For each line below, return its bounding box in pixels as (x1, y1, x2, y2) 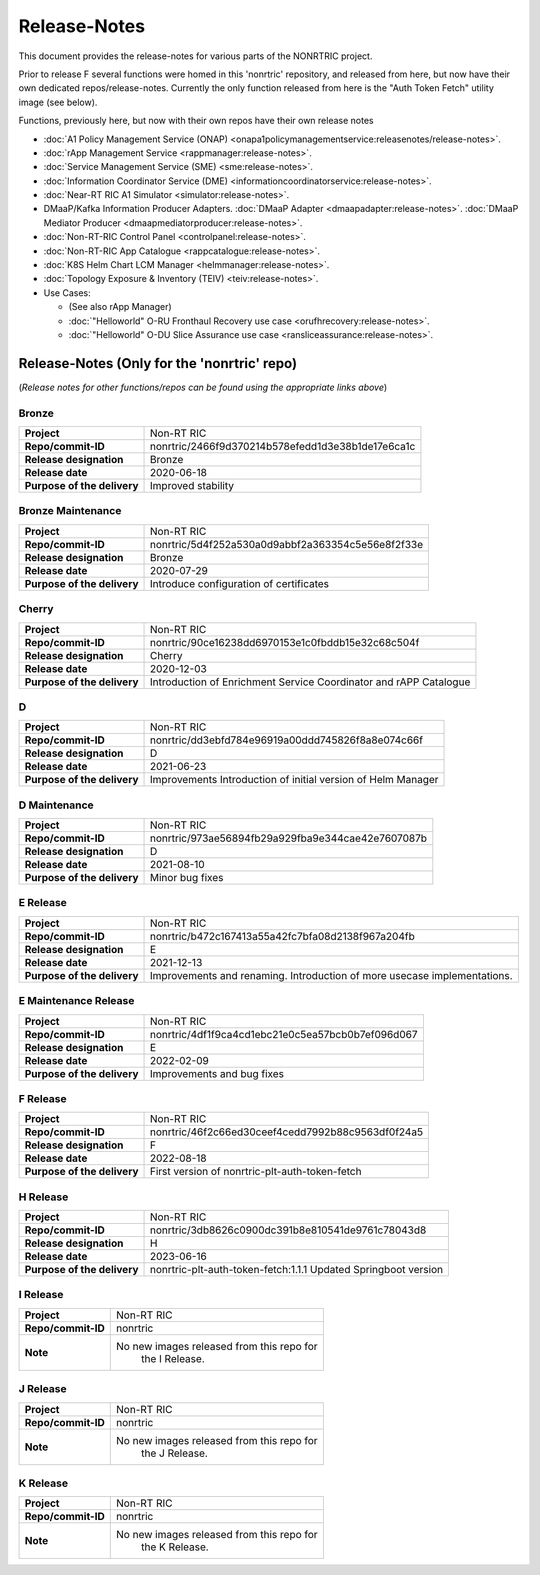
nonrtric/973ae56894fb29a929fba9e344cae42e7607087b (150, 831, 427, 845)
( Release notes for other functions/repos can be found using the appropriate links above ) (18, 381, 388, 393)
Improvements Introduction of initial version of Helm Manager (150, 773, 439, 787)
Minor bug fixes (150, 871, 224, 885)
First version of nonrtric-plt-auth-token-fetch (150, 1165, 362, 1179)
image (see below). (18, 96, 98, 108)
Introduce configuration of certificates (150, 576, 330, 590)
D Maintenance (18, 798, 94, 812)
